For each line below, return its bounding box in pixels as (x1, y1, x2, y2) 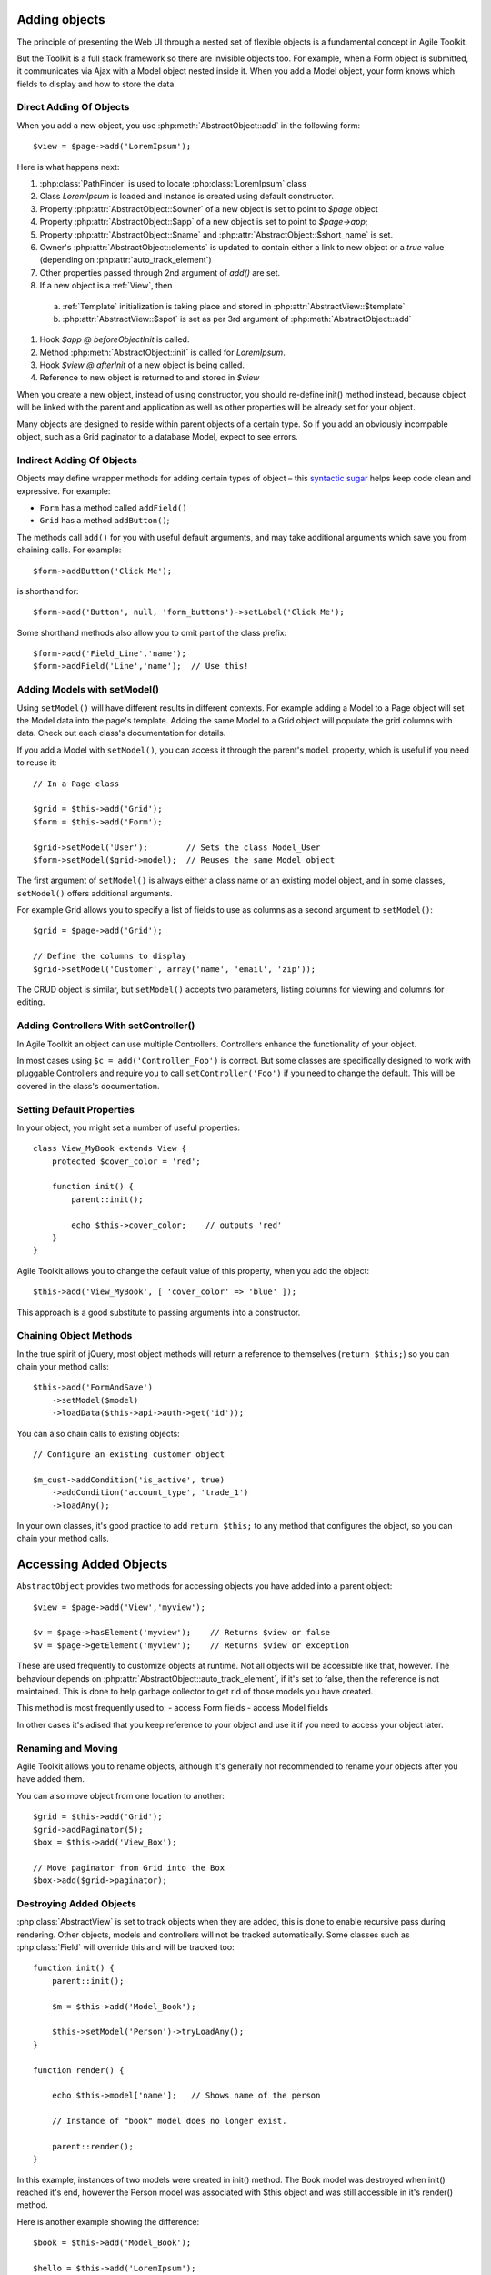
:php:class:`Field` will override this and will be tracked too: (16, 1942, 235, 1952)
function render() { (33, 2065, 125, 2075)
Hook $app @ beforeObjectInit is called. (39, 334, 190, 345)
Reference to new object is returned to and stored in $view (39, 372, 260, 383)
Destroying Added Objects (16, 1897, 136, 1910)
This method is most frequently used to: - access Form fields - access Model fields (16, 1703, 329, 1714)
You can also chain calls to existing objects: (16, 1428, 181, 1439)
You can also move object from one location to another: (16, 1790, 225, 1801)
